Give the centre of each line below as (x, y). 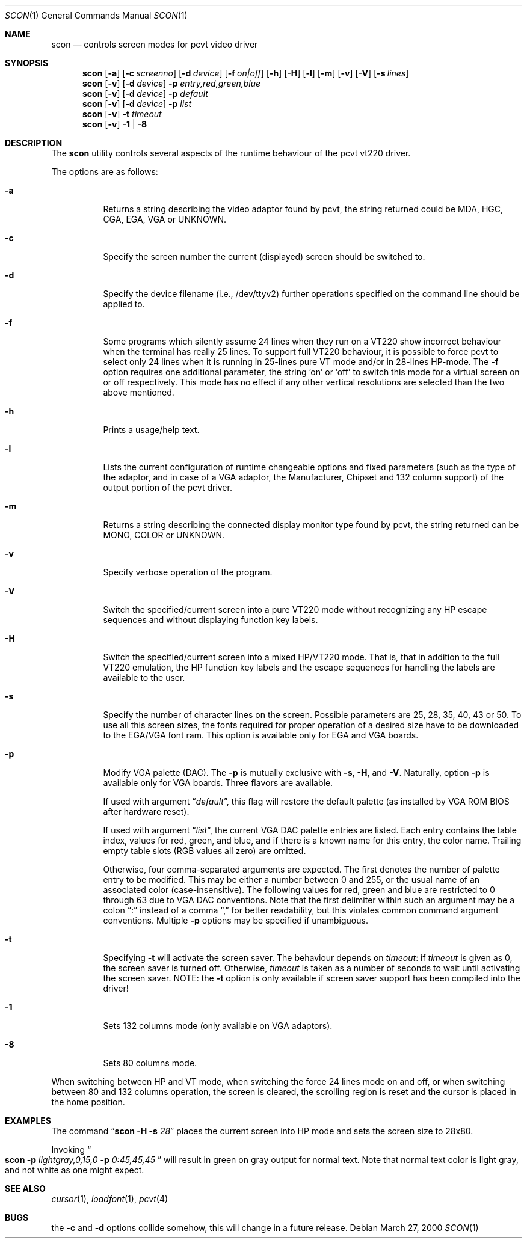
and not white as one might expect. (75, 1170)
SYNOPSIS (27, 63)
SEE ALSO (25, 1189)
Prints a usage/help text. (151, 430)
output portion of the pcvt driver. (168, 487)
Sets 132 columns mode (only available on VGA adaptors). (218, 1026)
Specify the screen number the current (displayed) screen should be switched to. (264, 256)
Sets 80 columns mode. (150, 1063)
